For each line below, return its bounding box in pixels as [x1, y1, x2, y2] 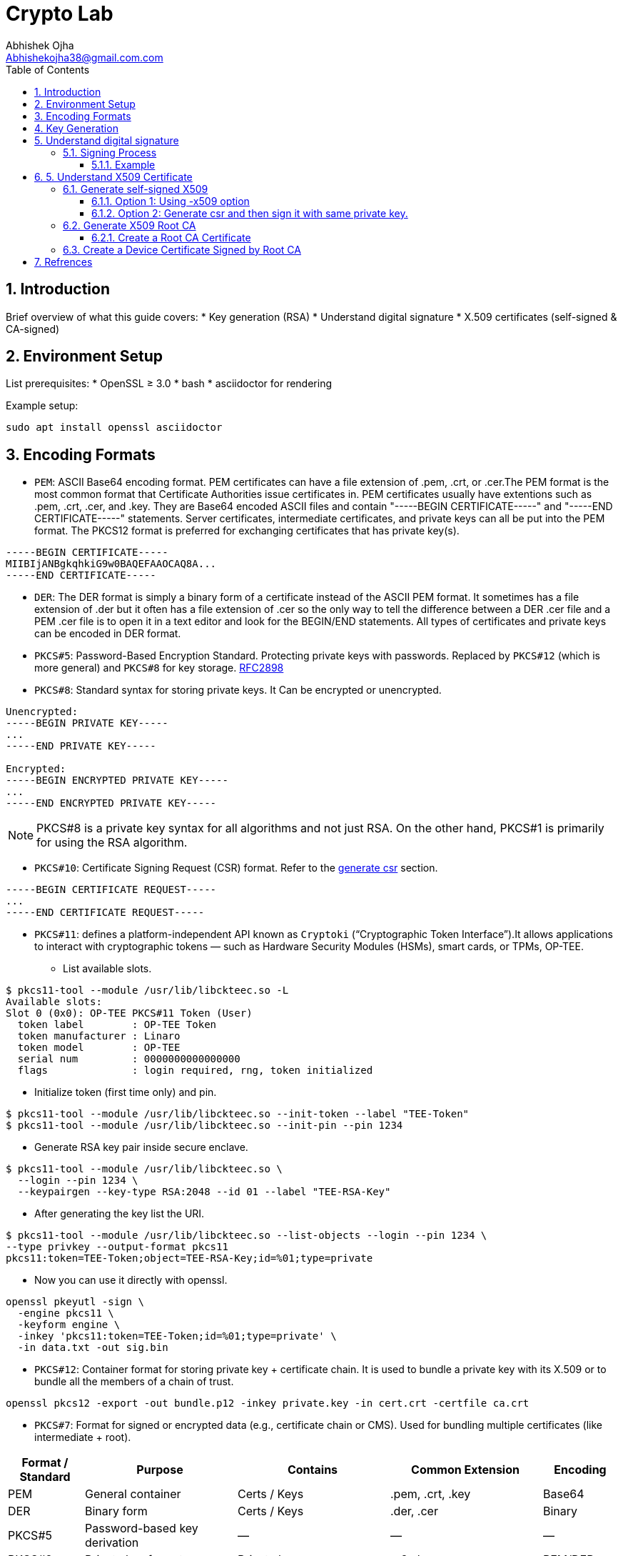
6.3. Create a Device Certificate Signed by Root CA [63, 243, 301, 256]
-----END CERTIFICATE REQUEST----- [6, 907, 205, 919]
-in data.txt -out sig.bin [17, 1342, 168, 1354]
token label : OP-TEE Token [17, 1019, 217, 1031]
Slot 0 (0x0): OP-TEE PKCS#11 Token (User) [6, 1007, 253, 1019]
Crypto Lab [6, 1, 113, 26]
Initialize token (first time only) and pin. [34, 1086, 217, 1099]
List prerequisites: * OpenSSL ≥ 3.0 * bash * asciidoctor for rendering [6, 377, 332, 390]
